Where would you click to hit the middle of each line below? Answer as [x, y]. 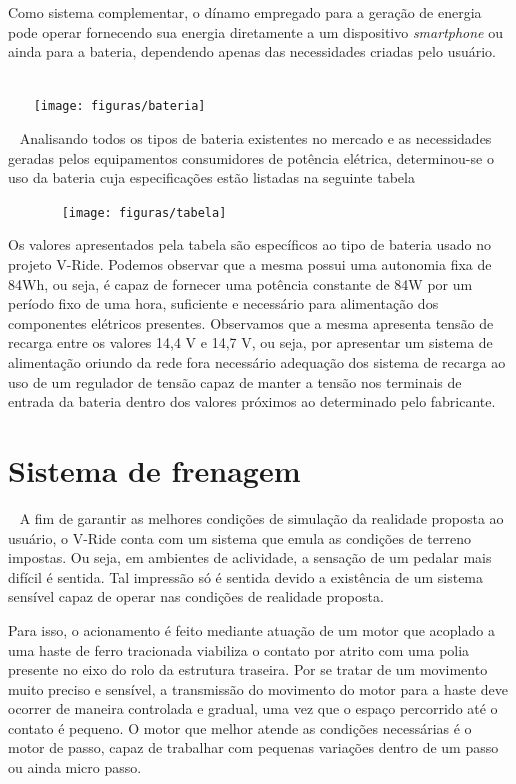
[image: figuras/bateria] [119, 106]
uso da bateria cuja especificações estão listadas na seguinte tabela [211, 177]
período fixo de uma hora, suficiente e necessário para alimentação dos [223, 303]
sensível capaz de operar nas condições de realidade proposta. [196, 596]
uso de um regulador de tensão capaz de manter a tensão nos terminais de [235, 381]
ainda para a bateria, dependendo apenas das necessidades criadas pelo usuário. [252, 51]
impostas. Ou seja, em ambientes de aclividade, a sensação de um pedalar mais [250, 557]
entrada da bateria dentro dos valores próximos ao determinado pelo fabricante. [252, 401]
